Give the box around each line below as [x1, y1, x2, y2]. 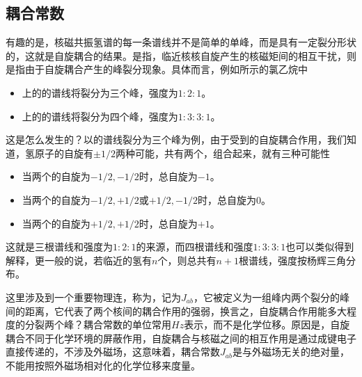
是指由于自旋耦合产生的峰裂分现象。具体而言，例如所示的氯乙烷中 [6, 62, 308, 77]
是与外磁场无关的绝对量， [232, 344, 349, 359]
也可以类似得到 [285, 239, 354, 254]
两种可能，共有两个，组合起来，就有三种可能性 [115, 145, 330, 160]
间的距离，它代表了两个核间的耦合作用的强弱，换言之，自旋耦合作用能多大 [6, 303, 347, 318]
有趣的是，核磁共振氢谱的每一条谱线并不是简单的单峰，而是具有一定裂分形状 [6, 35, 356, 49]
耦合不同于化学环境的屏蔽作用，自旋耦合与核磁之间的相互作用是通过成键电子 [6, 330, 356, 345]
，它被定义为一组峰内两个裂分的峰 [193, 289, 349, 304]
